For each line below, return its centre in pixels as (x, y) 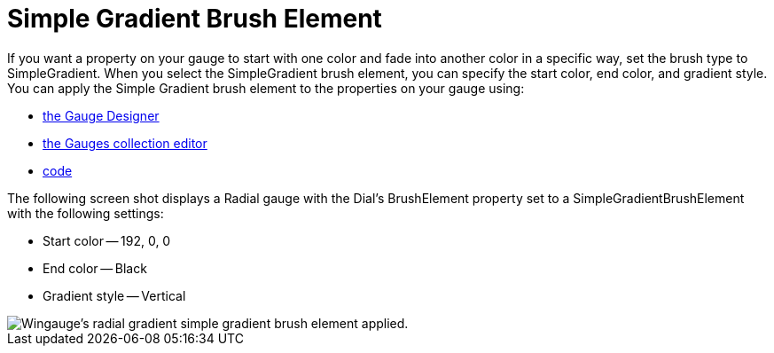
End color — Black (95, 268)
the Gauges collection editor (125, 143)
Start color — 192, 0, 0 (107, 240)
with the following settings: (86, 213)
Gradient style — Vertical (114, 295)
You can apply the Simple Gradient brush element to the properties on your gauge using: (266, 88)
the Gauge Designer (101, 115)
